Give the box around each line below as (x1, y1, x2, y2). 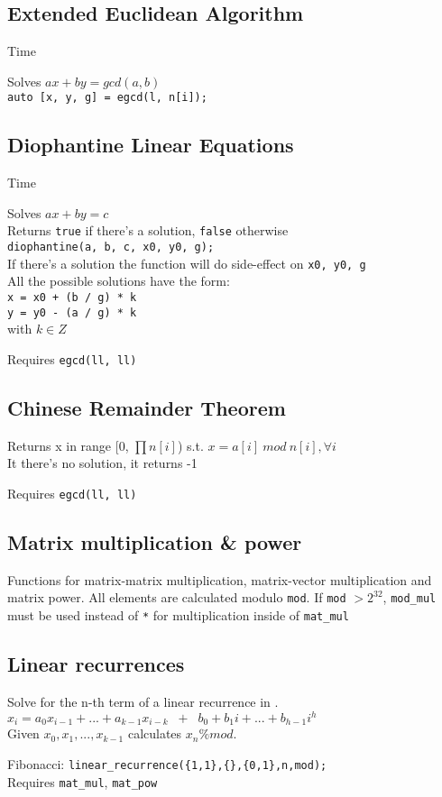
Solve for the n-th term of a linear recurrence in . (7, 692, 279, 710)
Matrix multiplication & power (7, 528, 302, 555)
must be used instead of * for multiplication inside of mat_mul (7, 606, 349, 625)
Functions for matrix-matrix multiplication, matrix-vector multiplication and (7, 570, 432, 589)
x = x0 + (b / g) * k (7, 291, 137, 304)
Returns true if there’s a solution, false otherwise (7, 221, 289, 240)
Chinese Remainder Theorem (7, 393, 286, 421)
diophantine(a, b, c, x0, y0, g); (7, 241, 215, 254)
